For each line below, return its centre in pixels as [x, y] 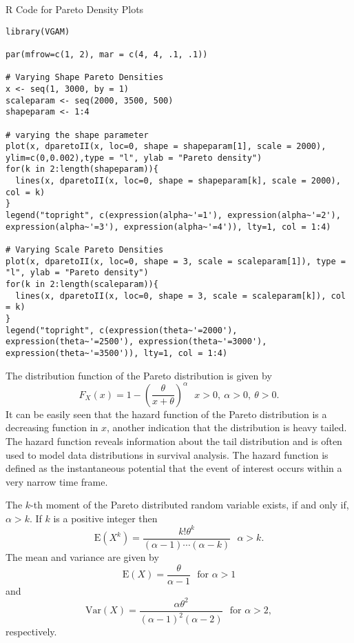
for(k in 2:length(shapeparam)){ [82, 169]
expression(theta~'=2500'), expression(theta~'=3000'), [136, 342]
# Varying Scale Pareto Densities [85, 250]
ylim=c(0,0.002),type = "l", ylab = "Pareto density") [134, 158]
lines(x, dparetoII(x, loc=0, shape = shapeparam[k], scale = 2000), [178, 181]
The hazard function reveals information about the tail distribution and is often [174, 441]
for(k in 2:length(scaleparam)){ [82, 285]
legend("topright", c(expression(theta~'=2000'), [122, 330]
